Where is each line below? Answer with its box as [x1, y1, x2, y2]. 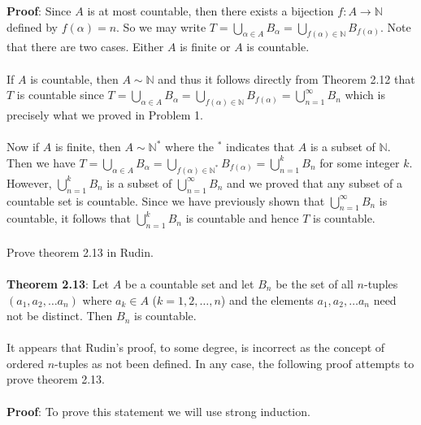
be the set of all [276, 275, 354, 292]
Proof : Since [7, 2, 72, 19]
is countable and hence [185, 210, 299, 227]
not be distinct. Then [7, 307, 113, 324]
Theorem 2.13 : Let [7, 275, 109, 292]
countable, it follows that [7, 210, 131, 227]
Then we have [7, 154, 76, 171]
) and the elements [220, 291, 314, 308]
